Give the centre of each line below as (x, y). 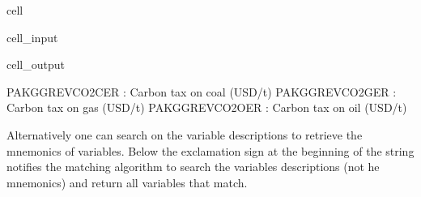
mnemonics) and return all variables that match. (127, 182)
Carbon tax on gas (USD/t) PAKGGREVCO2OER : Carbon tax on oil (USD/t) (207, 107)
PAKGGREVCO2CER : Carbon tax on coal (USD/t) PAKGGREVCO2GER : (202, 91)
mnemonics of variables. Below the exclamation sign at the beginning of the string (210, 150)
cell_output (36, 64)
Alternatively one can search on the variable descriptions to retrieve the (185, 134)
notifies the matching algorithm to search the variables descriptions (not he (193, 167)
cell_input (32, 37)
